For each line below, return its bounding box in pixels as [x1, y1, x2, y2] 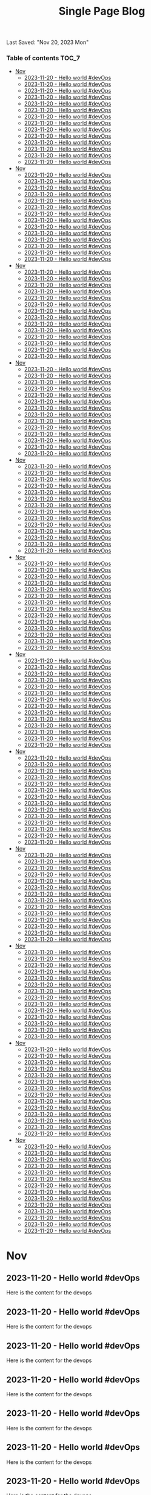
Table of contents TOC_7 [6, 54, 81, 62]
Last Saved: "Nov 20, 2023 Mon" [6, 38, 89, 46]
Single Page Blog [58, 4, 146, 18]
